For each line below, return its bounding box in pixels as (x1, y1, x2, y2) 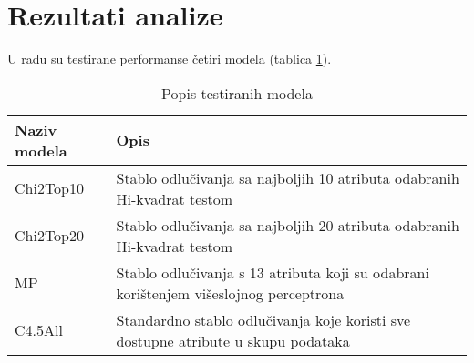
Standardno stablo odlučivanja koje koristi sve (116, 308, 411, 330)
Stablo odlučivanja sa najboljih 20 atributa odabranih (116, 214, 459, 236)
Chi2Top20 (15, 225, 85, 247)
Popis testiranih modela (161, 82, 313, 104)
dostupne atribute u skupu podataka (116, 329, 350, 351)
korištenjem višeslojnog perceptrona (116, 282, 345, 304)
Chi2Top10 (15, 177, 85, 199)
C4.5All (15, 319, 63, 341)
